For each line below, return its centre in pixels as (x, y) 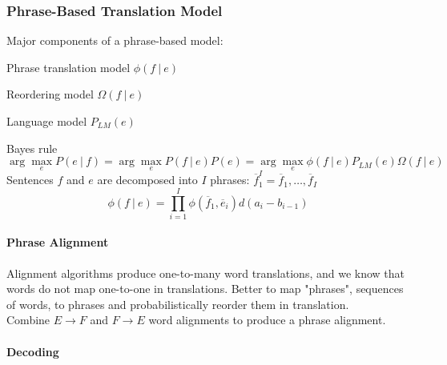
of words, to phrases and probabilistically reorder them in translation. (178, 304)
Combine (28, 320)
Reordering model (50, 94)
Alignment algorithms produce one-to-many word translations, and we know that (206, 273)
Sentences (30, 180)
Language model (47, 121)
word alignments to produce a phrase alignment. (267, 320)
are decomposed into (147, 180)
